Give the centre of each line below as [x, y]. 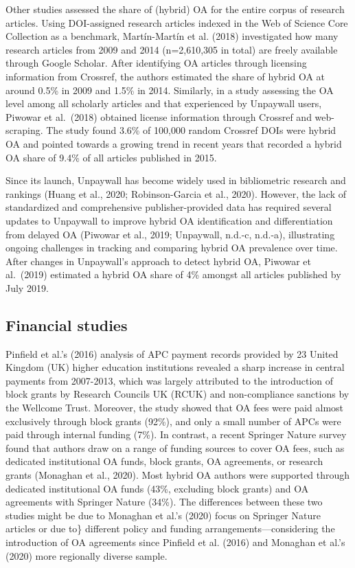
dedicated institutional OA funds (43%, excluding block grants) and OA [157, 488]
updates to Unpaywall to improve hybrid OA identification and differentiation [169, 220]
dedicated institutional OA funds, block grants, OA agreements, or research [164, 461]
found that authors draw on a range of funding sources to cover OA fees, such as [175, 447]
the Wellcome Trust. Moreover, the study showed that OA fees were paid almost [175, 408]
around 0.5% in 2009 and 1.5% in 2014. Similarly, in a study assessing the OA [170, 90]
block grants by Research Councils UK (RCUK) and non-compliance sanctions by [177, 394]
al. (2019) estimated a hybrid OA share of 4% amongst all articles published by [173, 274]
